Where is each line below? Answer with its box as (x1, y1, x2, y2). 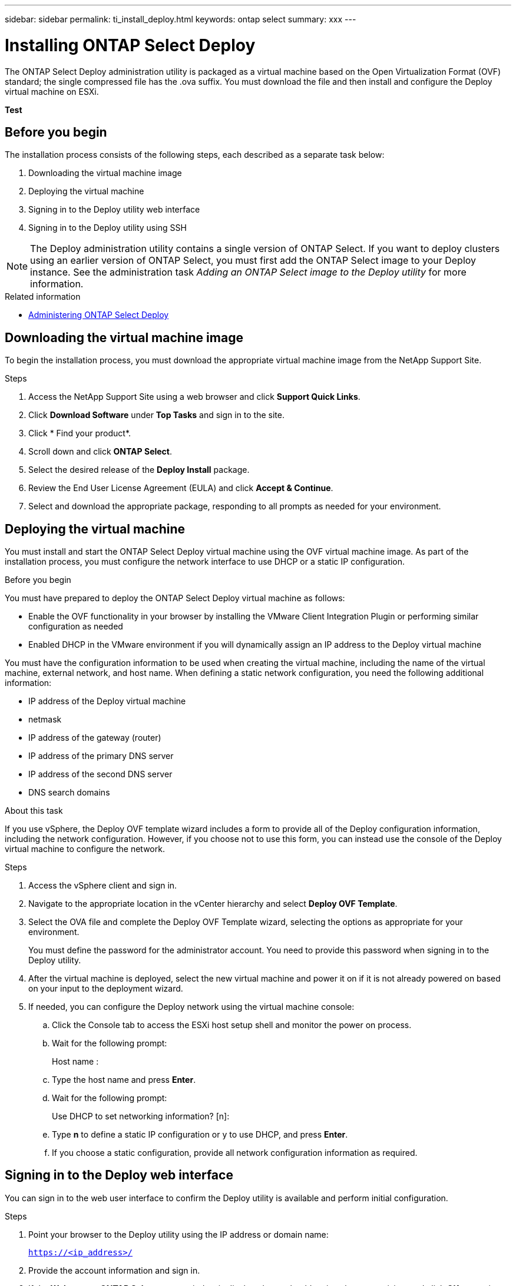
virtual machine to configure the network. (5, 844, 165, 854)
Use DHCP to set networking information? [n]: (52, 1111, 230, 1122)
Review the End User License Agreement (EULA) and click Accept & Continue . (28, 483, 333, 493)
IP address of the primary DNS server (28, 751, 174, 761)
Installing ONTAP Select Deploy (5, 35, 256, 55)
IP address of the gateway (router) (28, 733, 161, 743)
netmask (28, 714, 62, 725)
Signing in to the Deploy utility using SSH (28, 223, 187, 233)
